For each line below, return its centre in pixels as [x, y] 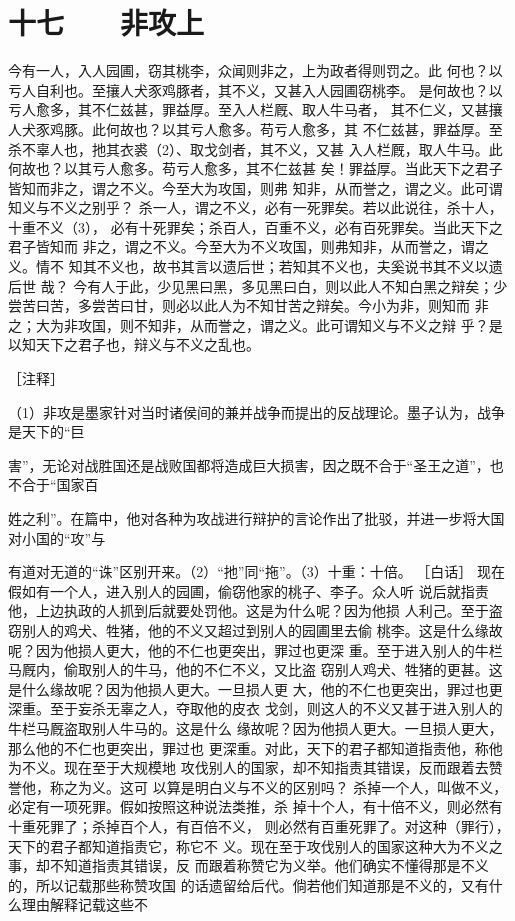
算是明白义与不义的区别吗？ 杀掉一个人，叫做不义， [337, 786]
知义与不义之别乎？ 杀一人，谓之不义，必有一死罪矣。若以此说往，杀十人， [255, 207]
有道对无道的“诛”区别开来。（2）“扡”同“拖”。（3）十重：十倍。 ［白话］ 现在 [256, 571]
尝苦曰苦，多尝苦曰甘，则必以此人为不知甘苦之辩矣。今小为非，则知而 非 [248, 305]
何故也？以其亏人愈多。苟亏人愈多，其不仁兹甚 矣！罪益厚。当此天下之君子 [255, 168]
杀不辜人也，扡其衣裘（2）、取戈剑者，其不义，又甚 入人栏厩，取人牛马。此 [255, 148]
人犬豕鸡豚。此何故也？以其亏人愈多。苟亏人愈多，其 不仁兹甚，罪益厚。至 [255, 128]
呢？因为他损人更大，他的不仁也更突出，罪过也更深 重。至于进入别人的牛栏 [255, 649]
